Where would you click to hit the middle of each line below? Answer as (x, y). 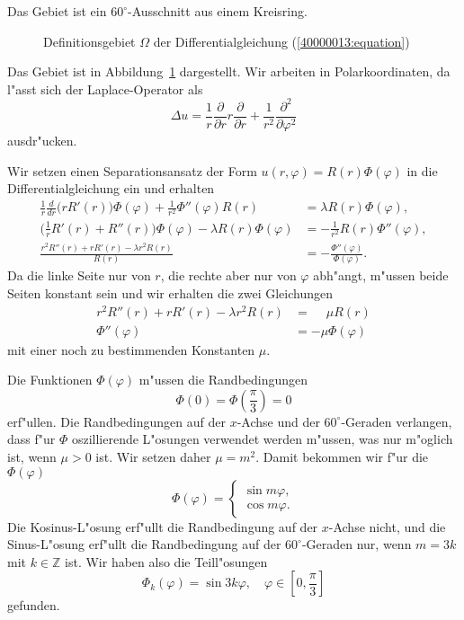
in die (422, 170)
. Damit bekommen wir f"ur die (342, 457)
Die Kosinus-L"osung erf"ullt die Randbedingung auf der (163, 526)
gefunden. (34, 605)
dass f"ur (31, 439)
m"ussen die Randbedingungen (223, 380)
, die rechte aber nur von (228, 275)
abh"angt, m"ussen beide (381, 275)
